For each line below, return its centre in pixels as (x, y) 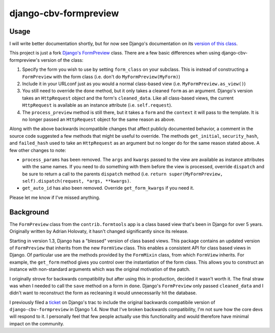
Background (29, 212)
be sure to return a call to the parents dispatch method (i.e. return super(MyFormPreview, (122, 174)
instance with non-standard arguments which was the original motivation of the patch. (100, 269)
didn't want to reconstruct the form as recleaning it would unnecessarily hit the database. (103, 293)
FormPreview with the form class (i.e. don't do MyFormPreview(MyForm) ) (101, 76)
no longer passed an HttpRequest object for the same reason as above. (99, 119)
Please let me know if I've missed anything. (55, 197)
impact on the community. (37, 323)
